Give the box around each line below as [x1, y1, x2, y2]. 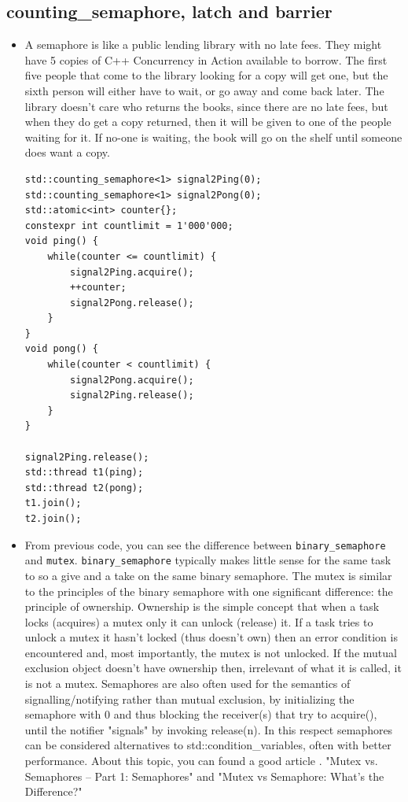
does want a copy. [24, 144, 110, 161]
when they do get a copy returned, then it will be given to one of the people [24, 113, 391, 130]
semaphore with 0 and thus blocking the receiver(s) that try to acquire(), [24, 706, 377, 723]
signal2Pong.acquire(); [70, 374, 194, 386]
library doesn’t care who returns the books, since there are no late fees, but [24, 98, 388, 114]
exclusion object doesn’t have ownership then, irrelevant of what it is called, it [24, 660, 402, 676]
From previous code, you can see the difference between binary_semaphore [24, 536, 386, 553]
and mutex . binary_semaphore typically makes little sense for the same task [24, 552, 391, 568]
